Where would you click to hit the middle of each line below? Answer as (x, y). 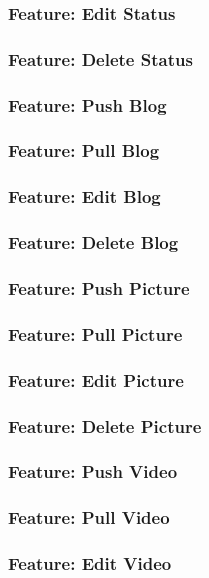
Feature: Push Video (93, 471)
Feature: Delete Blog (93, 242)
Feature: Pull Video (89, 517)
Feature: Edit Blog (84, 196)
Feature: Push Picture (99, 287)
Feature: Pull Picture (95, 333)
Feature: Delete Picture (105, 425)
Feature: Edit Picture (96, 379)
